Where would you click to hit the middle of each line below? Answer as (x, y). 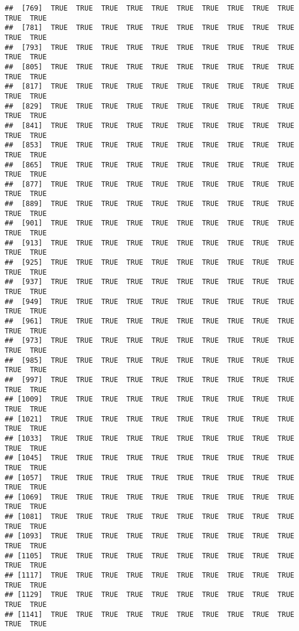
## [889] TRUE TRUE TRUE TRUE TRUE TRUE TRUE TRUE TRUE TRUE (149, 204)
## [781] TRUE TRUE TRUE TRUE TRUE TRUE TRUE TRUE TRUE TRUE (149, 28)
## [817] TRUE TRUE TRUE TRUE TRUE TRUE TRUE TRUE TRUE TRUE (149, 87)
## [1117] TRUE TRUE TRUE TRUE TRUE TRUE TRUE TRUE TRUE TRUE (149, 576)
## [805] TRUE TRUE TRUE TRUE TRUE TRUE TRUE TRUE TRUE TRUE (149, 67)
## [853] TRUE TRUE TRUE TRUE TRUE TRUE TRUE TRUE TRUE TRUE (149, 145)
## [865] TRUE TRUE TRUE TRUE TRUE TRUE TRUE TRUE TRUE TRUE (149, 165)
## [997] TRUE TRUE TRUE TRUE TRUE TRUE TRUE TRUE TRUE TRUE (149, 379)
